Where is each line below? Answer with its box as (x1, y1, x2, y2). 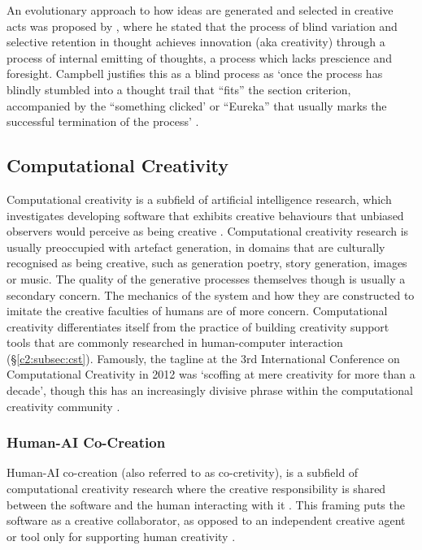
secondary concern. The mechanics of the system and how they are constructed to (7, 286, 415, 303)
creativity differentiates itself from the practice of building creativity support (7, 318, 389, 335)
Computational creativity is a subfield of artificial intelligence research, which (7, 190, 392, 207)
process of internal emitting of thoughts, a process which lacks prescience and (7, 49, 392, 66)
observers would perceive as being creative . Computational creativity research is (7, 223, 409, 240)
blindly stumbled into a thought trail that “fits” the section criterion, (7, 80, 351, 97)
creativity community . (7, 397, 120, 414)
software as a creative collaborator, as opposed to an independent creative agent (7, 512, 406, 529)
